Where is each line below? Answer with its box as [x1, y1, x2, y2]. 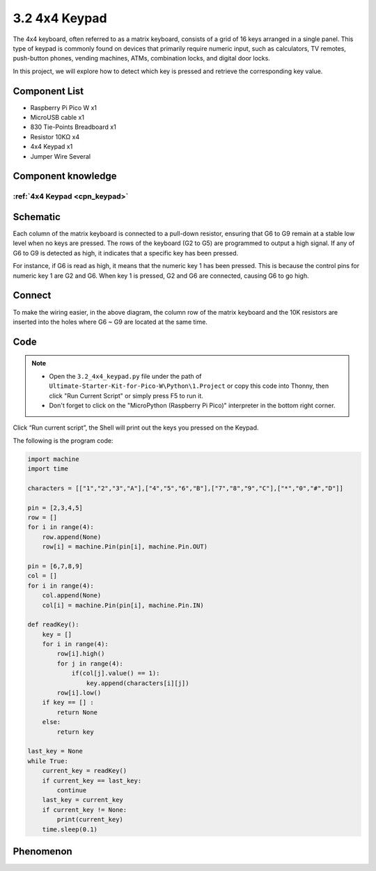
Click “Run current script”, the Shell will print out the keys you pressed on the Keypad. [13, 423, 259, 432]
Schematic [13, 211, 61, 223]
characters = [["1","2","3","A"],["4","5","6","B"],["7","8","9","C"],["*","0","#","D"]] [27, 484, 344, 492]
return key [56, 728, 94, 736]
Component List [13, 85, 84, 97]
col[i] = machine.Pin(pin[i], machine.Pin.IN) [42, 601, 205, 609]
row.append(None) [42, 533, 102, 541]
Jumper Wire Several [30, 152, 91, 160]
